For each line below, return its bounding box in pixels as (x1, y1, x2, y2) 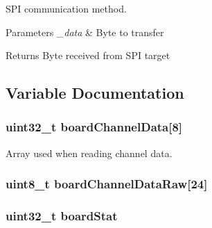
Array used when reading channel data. (6, 145, 173, 160)
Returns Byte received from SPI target (6, 48, 170, 63)
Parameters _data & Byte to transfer (6, 24, 164, 39)
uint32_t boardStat (6, 207, 118, 225)
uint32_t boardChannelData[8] (6, 118, 183, 136)
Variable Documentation (6, 82, 184, 104)
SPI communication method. (6, 1, 127, 15)
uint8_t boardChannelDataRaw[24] (6, 175, 208, 193)
